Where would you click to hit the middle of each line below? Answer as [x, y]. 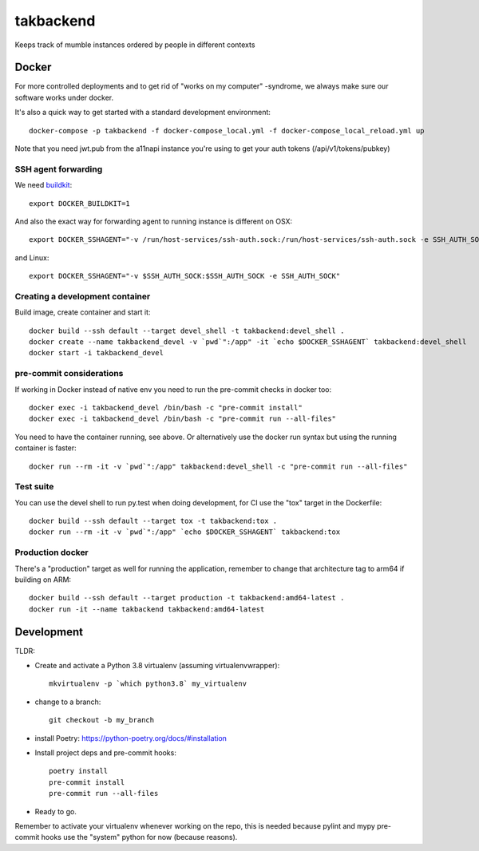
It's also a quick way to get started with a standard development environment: [143, 113]
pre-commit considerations [69, 374]
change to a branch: [68, 702]
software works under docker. [64, 97]
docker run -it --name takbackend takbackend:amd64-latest [147, 609]
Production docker [52, 552]
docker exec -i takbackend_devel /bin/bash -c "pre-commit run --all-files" [183, 419]
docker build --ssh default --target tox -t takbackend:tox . [153, 521]
